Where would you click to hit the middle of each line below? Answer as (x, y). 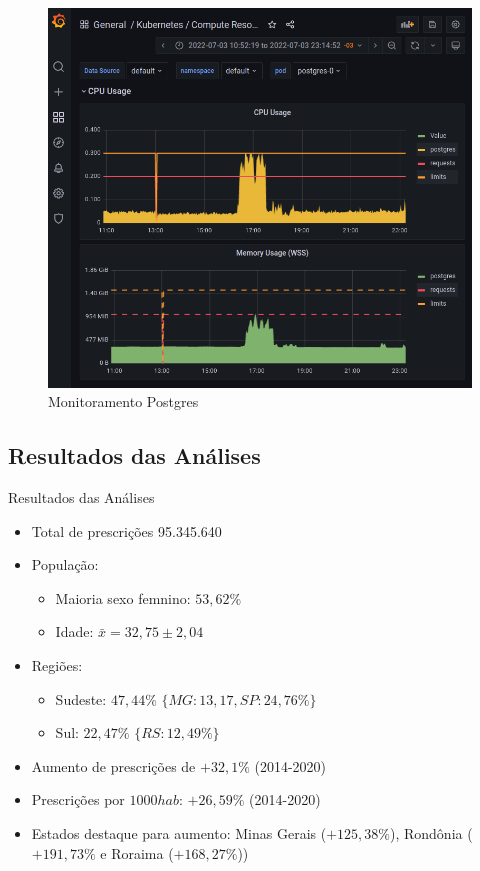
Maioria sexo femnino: (123, 597)
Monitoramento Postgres (123, 401)
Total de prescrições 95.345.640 (126, 530)
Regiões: (57, 665)
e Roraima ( (137, 852)
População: (65, 564)
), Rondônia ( (431, 833)
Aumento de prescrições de (113, 765)
